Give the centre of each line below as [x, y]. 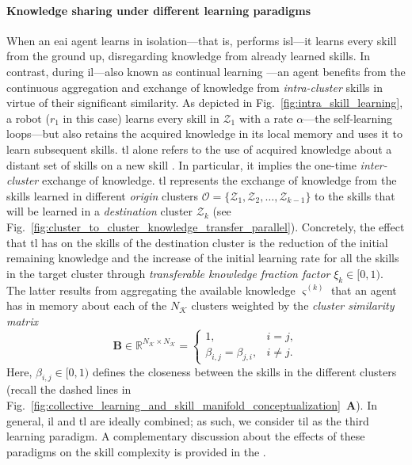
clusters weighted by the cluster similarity [293, 305]
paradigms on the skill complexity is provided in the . [136, 451]
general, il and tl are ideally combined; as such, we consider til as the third [188, 420]
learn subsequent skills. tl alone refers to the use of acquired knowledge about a [199, 149]
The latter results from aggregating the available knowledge [151, 290]
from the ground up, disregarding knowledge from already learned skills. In [189, 56]
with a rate [266, 118]
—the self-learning [348, 118]
